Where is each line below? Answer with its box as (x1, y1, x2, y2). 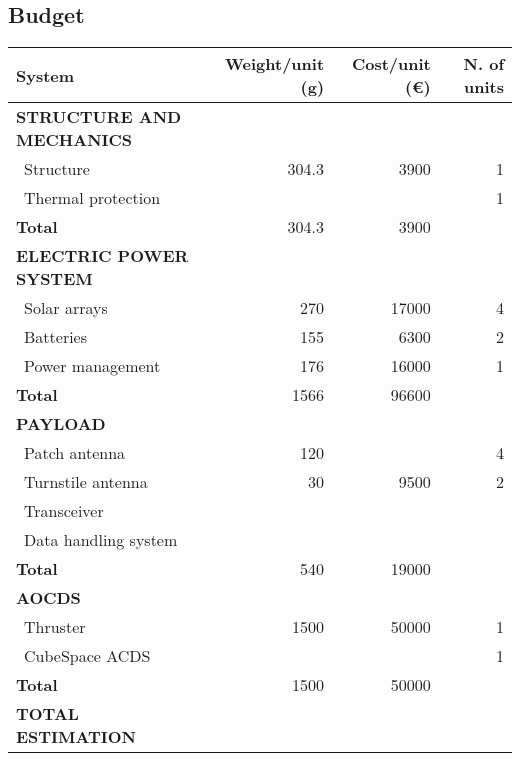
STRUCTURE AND (16, 105, 182, 129)
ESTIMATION (16, 725, 136, 749)
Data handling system (24, 528, 178, 552)
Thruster (24, 615, 86, 639)
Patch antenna (24, 441, 126, 465)
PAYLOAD (16, 412, 106, 436)
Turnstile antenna (24, 470, 148, 494)
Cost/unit (351, 52, 431, 76)
